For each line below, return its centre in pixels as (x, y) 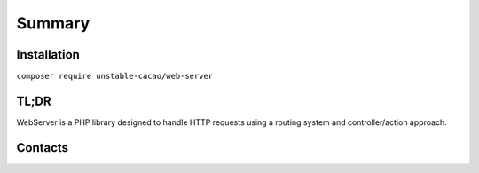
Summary (53, 23)
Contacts (43, 148)
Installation (48, 55)
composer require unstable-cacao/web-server (115, 76)
